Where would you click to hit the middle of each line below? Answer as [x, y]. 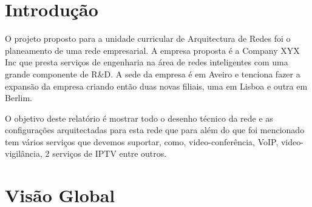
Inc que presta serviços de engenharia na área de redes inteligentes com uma [147, 62]
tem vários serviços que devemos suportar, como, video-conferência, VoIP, [142, 141]
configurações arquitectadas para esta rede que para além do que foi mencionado [155, 130]
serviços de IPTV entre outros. [110, 153]
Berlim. [19, 98]
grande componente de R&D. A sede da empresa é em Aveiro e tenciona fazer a [153, 74]
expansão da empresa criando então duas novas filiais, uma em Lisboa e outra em [156, 86]
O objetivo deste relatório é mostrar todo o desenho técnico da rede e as [139, 118]
